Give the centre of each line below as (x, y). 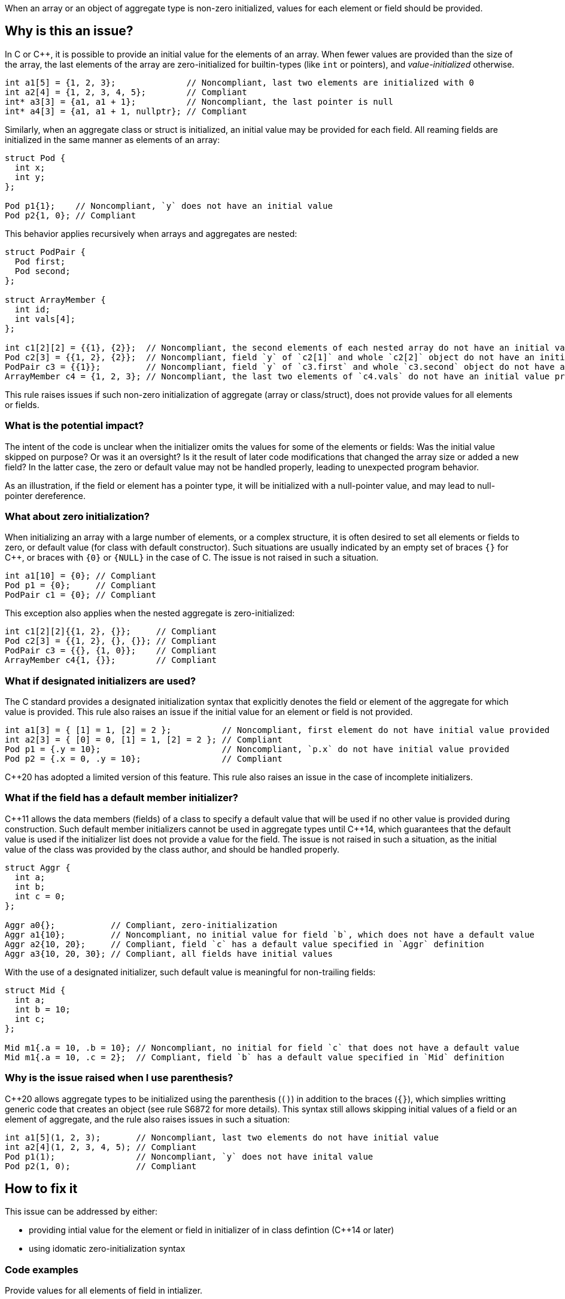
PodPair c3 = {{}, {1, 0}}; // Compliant (111, 651)
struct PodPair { (45, 252)
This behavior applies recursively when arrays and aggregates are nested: (151, 233)
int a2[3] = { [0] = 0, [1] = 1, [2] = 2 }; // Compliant (144, 740)
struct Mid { (35, 990)
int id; (32, 309)
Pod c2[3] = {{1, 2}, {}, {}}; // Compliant (111, 641)
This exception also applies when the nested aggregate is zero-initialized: (150, 613)
